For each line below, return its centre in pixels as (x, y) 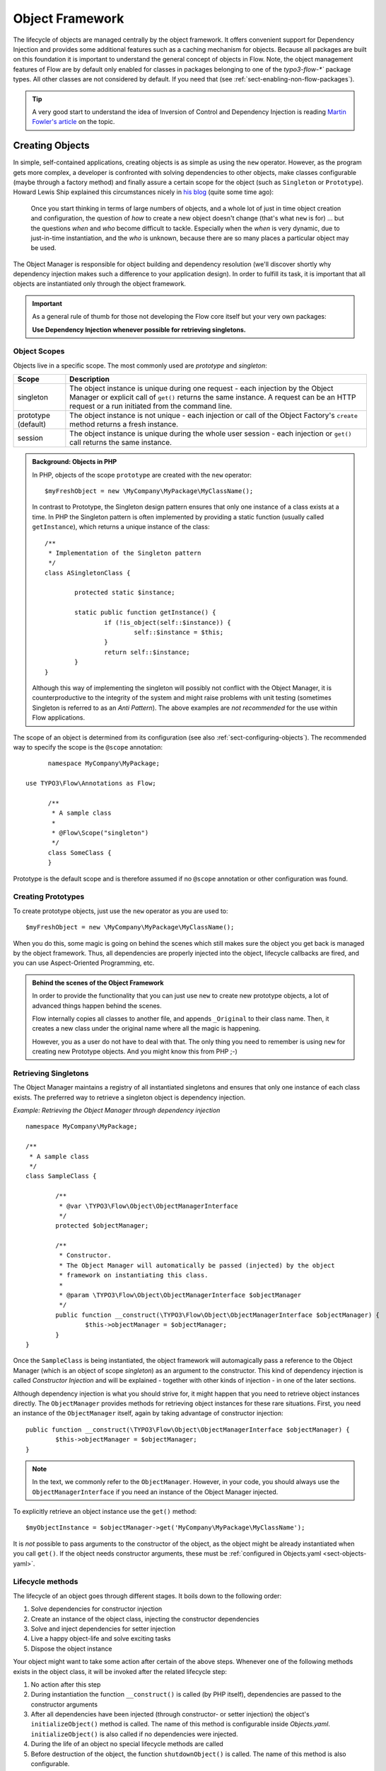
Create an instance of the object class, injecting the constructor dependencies (145, 1619)
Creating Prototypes (49, 897)
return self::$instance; (147, 652)
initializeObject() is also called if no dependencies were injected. (134, 1734)
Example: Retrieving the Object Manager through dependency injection (117, 1110)
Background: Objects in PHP (75, 462)
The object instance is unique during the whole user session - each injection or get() (211, 434)
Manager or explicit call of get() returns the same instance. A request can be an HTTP (213, 397)
